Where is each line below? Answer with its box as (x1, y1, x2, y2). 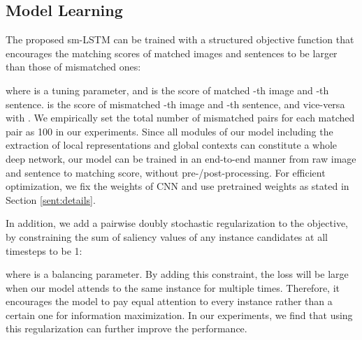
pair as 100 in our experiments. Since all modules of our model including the (6, 124, 333, 138)
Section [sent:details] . (6, 192, 96, 207)
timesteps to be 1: (6, 243, 82, 258)
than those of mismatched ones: (6, 59, 141, 74)
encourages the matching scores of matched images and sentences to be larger (6, 45, 338, 60)
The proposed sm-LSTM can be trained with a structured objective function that (6, 32, 354, 47)
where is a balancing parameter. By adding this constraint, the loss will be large (6, 267, 349, 281)
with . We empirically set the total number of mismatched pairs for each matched (6, 110, 355, 125)
